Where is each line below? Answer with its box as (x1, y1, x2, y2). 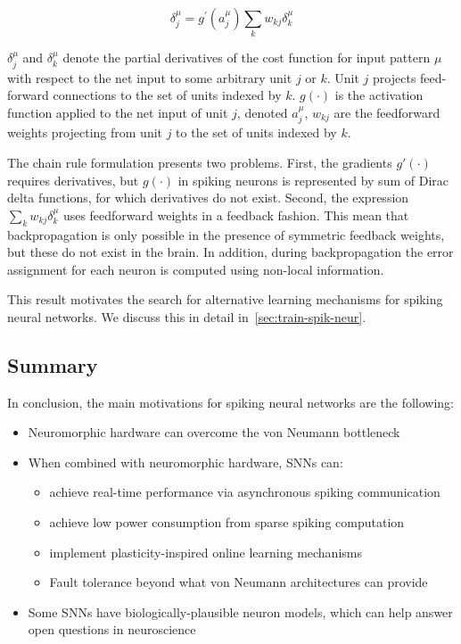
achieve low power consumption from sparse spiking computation (49, 513, 405, 532)
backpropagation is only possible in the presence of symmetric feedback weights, (7, 225, 445, 244)
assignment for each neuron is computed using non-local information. (7, 260, 384, 278)
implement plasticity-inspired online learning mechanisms (49, 542, 362, 561)
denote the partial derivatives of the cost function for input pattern (62, 48, 431, 67)
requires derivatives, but (7, 170, 139, 189)
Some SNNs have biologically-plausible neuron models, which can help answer (28, 602, 453, 621)
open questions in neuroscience (28, 620, 196, 639)
